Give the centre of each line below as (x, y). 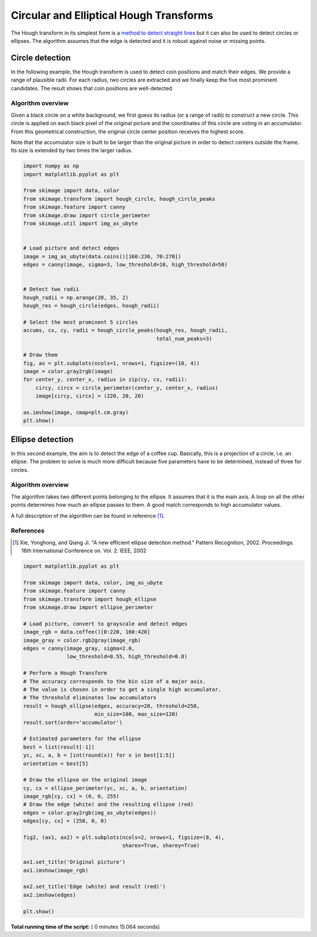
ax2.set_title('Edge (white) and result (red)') (95, 887)
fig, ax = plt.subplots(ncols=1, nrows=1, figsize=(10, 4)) (112, 363)
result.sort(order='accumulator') (73, 722)
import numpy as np (51, 166)
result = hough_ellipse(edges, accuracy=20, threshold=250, (112, 706)
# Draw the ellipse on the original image (85, 780)
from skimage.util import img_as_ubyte (80, 224)
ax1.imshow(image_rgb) (56, 870)
